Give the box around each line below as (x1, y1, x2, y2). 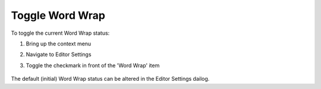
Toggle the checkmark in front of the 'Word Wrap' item (26, 62, 160, 69)
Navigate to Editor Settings (26, 51, 92, 58)
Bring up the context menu (26, 40, 92, 47)
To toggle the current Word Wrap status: (11, 29, 110, 37)
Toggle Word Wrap (11, 9, 105, 22)
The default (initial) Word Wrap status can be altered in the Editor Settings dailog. (11, 75, 210, 83)
